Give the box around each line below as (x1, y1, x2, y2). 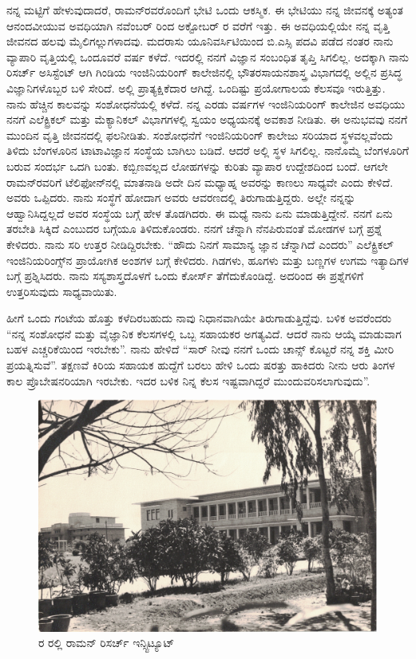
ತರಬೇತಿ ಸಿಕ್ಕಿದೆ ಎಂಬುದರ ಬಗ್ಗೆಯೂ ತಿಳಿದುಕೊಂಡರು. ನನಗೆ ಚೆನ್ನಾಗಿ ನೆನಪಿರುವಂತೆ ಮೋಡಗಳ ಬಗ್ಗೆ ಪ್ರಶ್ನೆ (6, 220, 382, 237)
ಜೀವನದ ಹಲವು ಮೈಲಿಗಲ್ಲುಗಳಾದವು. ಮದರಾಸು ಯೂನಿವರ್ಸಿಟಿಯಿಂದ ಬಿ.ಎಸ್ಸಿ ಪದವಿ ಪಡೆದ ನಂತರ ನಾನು (6, 33, 394, 49)
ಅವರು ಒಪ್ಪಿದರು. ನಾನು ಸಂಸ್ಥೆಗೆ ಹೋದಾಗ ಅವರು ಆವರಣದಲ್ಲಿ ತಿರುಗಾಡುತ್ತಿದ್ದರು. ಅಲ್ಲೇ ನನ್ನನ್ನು (6, 189, 356, 206)
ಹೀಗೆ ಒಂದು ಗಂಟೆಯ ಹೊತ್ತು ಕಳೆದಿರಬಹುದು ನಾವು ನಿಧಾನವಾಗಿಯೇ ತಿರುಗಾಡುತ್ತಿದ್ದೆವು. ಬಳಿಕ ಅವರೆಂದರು (6, 310, 392, 326)
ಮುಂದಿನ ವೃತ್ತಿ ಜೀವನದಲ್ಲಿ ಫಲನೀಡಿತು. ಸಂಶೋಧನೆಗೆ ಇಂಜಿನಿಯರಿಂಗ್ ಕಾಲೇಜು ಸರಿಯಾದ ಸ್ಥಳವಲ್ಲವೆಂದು (6, 126, 394, 143)
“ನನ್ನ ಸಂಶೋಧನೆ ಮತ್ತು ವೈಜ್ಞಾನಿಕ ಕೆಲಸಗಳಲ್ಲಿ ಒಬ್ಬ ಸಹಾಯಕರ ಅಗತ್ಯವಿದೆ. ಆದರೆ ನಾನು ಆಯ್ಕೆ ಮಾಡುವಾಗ (6, 325, 402, 341)
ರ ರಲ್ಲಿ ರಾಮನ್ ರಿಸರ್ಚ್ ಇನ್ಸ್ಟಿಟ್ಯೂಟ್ (38, 634, 175, 651)
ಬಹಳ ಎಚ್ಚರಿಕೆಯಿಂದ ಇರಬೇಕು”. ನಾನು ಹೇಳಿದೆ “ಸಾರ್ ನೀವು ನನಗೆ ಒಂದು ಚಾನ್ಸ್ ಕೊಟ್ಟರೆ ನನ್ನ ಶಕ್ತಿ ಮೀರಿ (6, 341, 394, 357)
